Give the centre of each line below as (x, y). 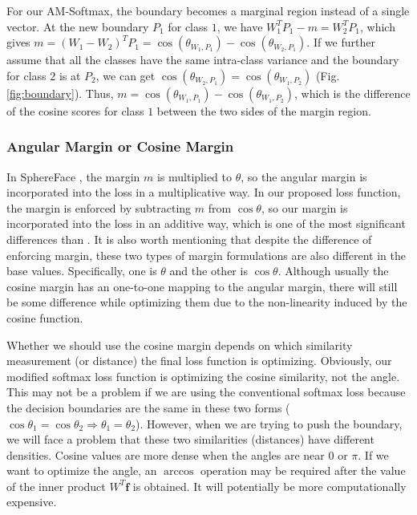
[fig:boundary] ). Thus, (60, 93)
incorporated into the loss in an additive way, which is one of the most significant (206, 223)
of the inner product (56, 486)
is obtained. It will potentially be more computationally (269, 486)
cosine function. (45, 317)
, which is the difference (352, 93)
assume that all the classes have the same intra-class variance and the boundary (203, 60)
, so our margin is (304, 207)
